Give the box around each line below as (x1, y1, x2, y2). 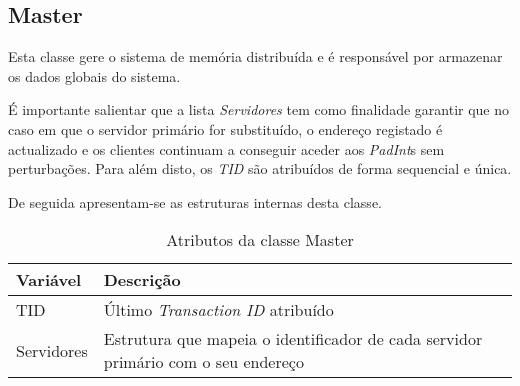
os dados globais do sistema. (8, 65, 181, 86)
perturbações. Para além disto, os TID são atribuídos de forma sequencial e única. (8, 158, 512, 179)
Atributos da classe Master (166, 228, 354, 252)
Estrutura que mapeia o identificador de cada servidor (103, 327, 483, 351)
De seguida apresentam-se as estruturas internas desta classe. (8, 191, 382, 212)
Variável (16, 268, 82, 292)
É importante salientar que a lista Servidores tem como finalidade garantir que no (8, 99, 510, 120)
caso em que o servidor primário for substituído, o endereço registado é (8, 118, 443, 139)
